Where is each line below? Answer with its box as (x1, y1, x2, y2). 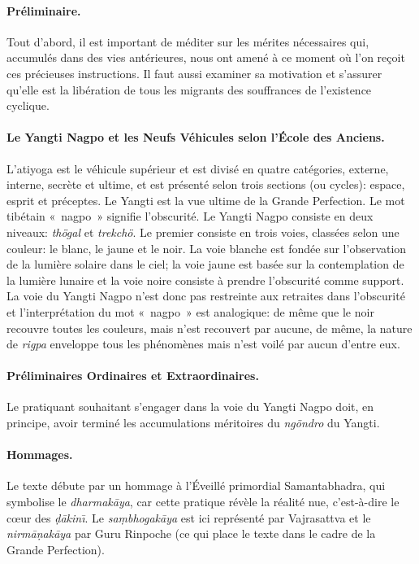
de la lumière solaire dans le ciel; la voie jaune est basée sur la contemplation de (6, 256, 404, 273)
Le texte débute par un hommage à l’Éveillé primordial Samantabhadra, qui (6, 477, 386, 494)
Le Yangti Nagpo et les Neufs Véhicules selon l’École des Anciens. (6, 129, 385, 146)
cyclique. (6, 97, 50, 114)
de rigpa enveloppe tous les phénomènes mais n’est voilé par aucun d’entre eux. (6, 335, 400, 352)
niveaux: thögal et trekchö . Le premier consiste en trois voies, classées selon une (6, 223, 400, 240)
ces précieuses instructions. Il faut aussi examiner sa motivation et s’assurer (6, 64, 382, 81)
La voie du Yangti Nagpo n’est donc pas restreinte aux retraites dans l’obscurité (6, 287, 405, 304)
